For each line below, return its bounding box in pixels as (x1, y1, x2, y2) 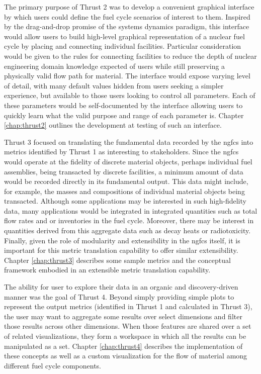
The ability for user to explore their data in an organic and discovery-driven (4, 282, 238, 292)
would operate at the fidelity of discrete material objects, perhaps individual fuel (4, 156, 252, 166)
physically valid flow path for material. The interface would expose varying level (4, 70, 250, 81)
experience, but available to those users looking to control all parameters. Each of (4, 90, 255, 101)
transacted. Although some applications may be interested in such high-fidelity (4, 196, 246, 206)
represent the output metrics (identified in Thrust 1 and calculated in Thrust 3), (4, 301, 252, 312)
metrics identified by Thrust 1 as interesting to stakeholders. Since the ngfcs (4, 146, 239, 157)
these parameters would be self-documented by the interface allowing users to (4, 100, 243, 110)
